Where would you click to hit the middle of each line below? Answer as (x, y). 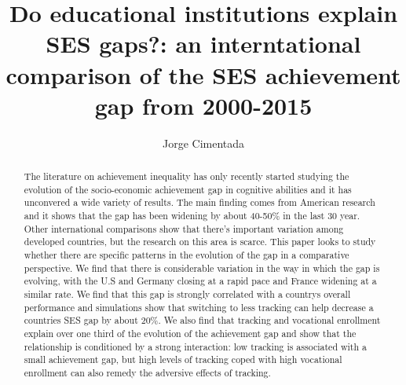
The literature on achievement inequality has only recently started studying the (187, 176)
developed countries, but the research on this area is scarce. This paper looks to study (200, 242)
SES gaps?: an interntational (203, 44)
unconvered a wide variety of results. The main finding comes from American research (199, 202)
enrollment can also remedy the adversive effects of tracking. (147, 372)
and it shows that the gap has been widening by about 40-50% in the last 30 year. (192, 216)
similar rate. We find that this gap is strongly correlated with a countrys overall (187, 293)
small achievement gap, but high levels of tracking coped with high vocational (183, 359)
